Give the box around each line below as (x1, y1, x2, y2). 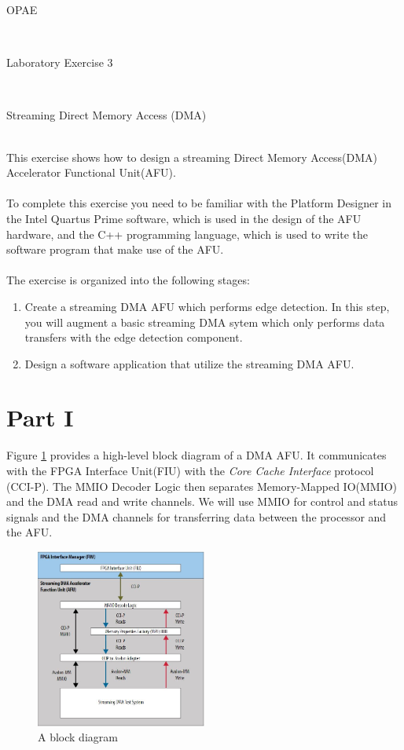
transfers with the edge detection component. (24, 329, 243, 346)
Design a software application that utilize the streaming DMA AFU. (24, 355, 354, 371)
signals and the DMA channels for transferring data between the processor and (6, 508, 387, 525)
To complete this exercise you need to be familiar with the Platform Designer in (6, 195, 391, 211)
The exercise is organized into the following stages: (6, 272, 250, 288)
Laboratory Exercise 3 (6, 54, 113, 71)
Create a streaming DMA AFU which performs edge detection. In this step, (24, 298, 390, 314)
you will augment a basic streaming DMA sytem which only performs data (24, 313, 385, 330)
